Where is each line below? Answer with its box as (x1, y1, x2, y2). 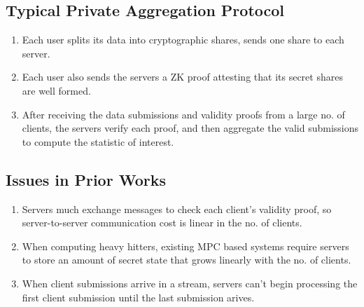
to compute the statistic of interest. (22, 134, 174, 149)
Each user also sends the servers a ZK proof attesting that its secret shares (22, 69, 343, 84)
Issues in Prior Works (6, 168, 166, 190)
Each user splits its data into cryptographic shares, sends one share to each (22, 32, 344, 47)
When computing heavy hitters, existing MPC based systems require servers (22, 238, 349, 253)
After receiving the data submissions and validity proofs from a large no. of (22, 107, 345, 121)
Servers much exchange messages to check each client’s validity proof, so (22, 201, 332, 216)
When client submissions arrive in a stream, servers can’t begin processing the (22, 275, 358, 290)
